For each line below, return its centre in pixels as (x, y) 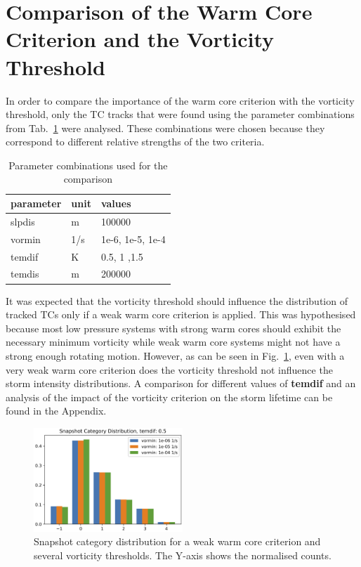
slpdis (23, 221)
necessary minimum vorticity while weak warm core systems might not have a (173, 342)
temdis (25, 274)
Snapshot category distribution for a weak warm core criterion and (177, 541)
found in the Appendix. (56, 411)
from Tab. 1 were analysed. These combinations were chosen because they (165, 128)
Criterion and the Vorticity (140, 39)
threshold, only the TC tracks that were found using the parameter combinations (180, 114)
